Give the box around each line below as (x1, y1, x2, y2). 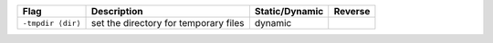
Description (90, 5, 143, 17)
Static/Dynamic (254, 5, 324, 17)
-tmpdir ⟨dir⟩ (22, 18, 81, 28)
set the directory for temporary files (90, 17, 245, 29)
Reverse (333, 5, 371, 17)
